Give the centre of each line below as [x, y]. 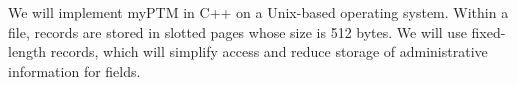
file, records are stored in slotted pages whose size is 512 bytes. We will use [237, 31]
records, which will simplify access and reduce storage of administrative [269, 51]
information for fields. [74, 70]
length [27, 51]
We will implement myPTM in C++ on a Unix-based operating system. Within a [258, 12]
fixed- [488, 31]
